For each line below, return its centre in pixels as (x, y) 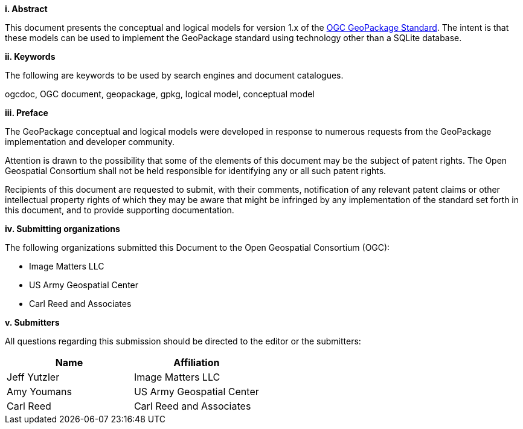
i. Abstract (26, 9)
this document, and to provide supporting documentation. (120, 210)
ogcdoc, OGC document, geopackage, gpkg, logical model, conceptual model (160, 94)
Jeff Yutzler (33, 377)
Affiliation (197, 363)
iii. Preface (27, 113)
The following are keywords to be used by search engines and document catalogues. (174, 75)
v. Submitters (32, 322)
